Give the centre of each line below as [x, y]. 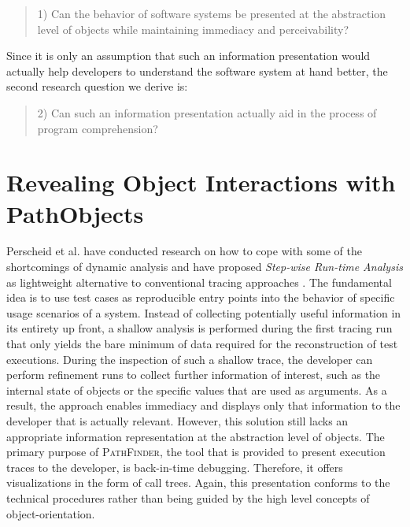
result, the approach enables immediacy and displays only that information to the [203, 405]
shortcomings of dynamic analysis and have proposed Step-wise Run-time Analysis [205, 267]
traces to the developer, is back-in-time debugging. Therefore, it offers [175, 467]
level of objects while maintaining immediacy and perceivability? [193, 29]
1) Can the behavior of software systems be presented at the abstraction [212, 13]
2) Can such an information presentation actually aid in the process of [207, 112]
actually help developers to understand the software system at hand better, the [197, 71]
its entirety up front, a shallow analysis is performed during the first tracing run [199, 328]
